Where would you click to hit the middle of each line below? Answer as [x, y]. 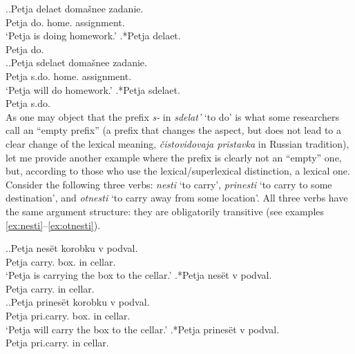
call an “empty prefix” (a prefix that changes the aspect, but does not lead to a [174, 130]
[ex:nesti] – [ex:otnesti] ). [53, 225]
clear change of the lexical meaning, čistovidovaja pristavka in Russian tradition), [177, 143]
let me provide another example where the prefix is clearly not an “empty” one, [174, 157]
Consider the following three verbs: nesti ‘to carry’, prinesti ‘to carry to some [169, 184]
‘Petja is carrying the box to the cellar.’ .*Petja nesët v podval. [139, 275]
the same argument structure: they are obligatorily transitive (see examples [165, 211]
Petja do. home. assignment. [65, 22]
